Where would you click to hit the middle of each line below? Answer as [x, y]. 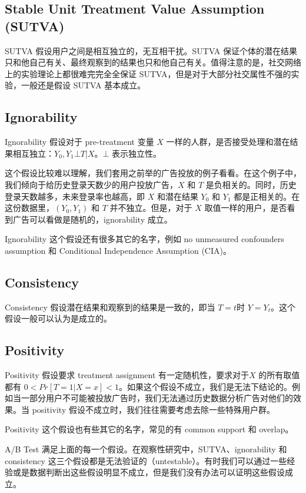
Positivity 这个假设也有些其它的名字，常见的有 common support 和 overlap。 [149, 429]
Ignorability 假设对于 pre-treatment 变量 [79, 142]
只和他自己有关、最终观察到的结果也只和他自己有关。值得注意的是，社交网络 [153, 62]
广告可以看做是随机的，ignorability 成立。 [92, 219]
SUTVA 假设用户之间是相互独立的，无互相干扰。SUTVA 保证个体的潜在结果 [151, 50]
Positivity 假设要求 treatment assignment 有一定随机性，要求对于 [127, 375]
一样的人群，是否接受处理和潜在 [228, 142]
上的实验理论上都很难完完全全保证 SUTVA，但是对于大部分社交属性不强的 [148, 73]
